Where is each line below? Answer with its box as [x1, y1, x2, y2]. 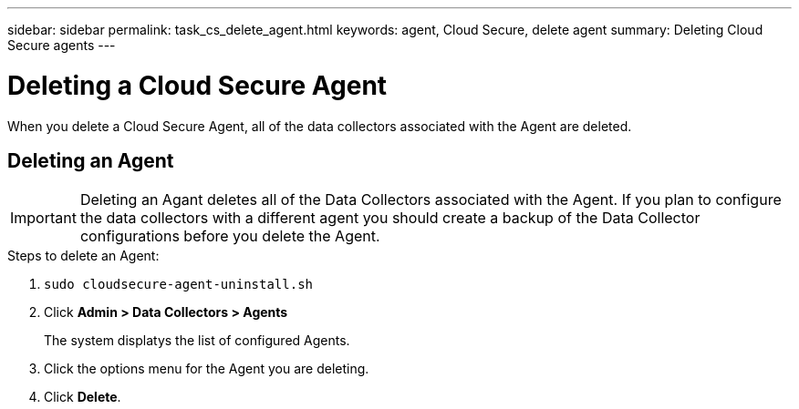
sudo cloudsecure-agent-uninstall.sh [44, 277, 314, 292]
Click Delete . [44, 389, 121, 405]
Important [10, 209, 77, 228]
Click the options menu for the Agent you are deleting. [44, 361, 369, 377]
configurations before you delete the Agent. [79, 227, 380, 246]
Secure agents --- [7, 37, 116, 53]
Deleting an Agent [7, 148, 174, 172]
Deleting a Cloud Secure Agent [7, 69, 388, 101]
